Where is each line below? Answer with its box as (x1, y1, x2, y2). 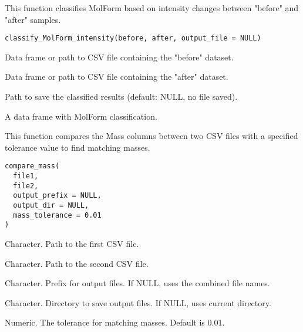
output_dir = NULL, (13, 201, 89, 210)
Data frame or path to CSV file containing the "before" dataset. (5, 50, 234, 63)
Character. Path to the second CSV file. (5, 257, 149, 269)
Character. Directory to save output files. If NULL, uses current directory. (5, 296, 271, 309)
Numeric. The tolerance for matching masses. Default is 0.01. (5, 316, 225, 328)
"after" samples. (5, 13, 61, 25)
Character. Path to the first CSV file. (5, 238, 139, 249)
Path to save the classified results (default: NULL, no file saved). (5, 90, 238, 103)
